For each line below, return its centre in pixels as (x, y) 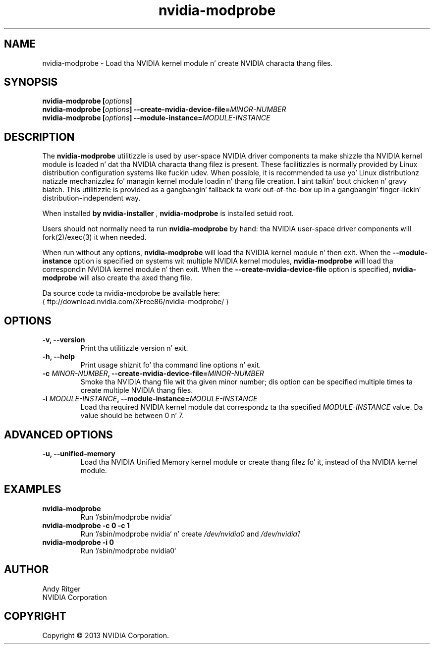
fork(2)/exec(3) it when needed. (94, 237)
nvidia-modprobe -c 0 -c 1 (86, 525)
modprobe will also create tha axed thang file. (117, 278)
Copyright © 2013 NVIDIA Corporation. (106, 635)
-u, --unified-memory (79, 453)
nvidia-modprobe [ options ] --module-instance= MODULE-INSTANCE (156, 118)
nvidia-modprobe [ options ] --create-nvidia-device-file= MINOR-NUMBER (164, 109)
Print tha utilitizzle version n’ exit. (134, 348)
